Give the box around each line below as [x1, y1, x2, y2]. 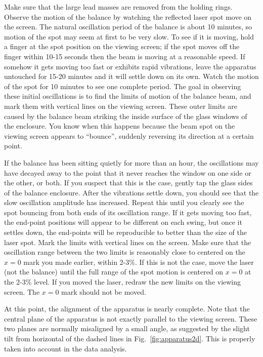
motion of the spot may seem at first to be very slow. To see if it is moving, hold [4, 31, 254, 42]
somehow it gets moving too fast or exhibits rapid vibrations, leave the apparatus [4, 61, 256, 71]
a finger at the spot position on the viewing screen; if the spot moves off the [4, 41, 240, 52]
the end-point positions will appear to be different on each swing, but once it [4, 217, 242, 227]
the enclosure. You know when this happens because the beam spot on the [4, 121, 235, 131]
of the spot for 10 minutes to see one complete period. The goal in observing [4, 81, 241, 91]
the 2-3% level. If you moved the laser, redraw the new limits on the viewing [4, 276, 241, 287]
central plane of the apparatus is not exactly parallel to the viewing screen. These [4, 313, 257, 324]
